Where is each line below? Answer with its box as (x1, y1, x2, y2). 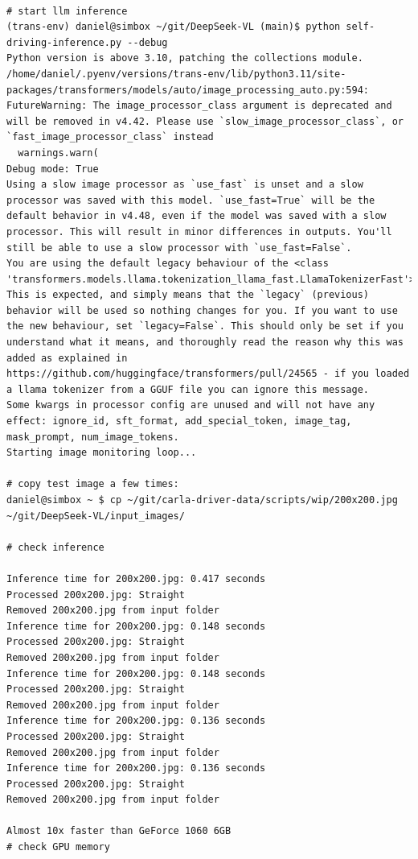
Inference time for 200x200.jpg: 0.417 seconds (6, 572, 266, 584)
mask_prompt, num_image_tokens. (6, 431, 179, 443)
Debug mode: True (6, 163, 99, 175)
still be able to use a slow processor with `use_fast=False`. (6, 242, 352, 254)
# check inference (6, 541, 104, 553)
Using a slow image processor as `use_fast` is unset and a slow (6, 179, 363, 191)
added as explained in (6, 352, 128, 364)
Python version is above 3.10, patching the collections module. (6, 52, 363, 64)
